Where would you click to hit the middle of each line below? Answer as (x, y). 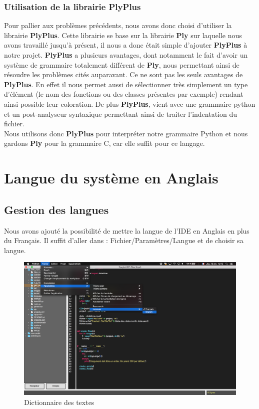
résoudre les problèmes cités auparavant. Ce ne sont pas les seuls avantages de (123, 74)
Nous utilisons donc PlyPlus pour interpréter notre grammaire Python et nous (126, 133)
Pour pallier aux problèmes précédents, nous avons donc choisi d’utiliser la (118, 25)
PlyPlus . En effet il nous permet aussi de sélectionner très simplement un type (126, 84)
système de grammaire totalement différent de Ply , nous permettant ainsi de (122, 64)
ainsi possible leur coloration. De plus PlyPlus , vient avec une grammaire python (130, 104)
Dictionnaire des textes (59, 402)
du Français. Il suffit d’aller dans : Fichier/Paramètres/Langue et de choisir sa (124, 240)
